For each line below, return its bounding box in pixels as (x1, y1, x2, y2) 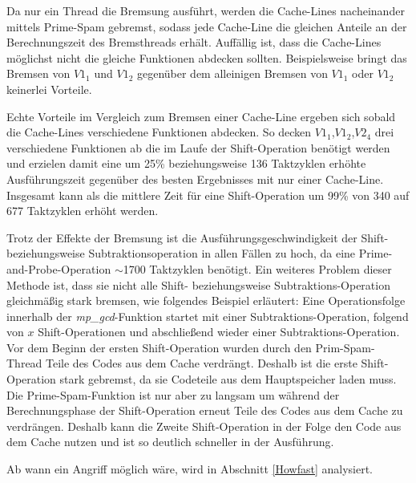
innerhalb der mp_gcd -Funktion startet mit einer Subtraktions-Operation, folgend (6, 307, 409, 324)
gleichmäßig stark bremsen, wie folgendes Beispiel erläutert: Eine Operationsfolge (6, 292, 406, 309)
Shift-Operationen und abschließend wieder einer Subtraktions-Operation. (38, 323, 400, 340)
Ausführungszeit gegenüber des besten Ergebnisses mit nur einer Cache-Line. (6, 170, 384, 187)
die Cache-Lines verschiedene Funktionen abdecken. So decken (6, 124, 312, 140)
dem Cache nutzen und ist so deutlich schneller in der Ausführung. (6, 433, 334, 450)
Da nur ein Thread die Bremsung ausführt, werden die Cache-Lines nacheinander (6, 2, 405, 18)
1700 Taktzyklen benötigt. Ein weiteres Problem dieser (123, 260, 392, 277)
